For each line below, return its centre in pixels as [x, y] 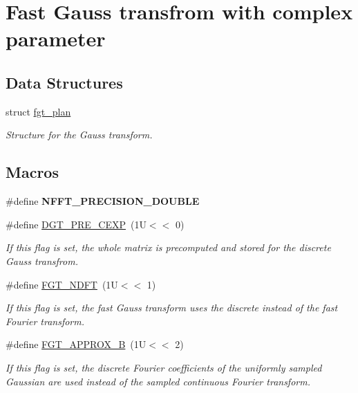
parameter [56, 38]
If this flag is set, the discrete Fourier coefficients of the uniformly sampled [164, 367]
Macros [32, 172]
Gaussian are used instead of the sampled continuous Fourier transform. [158, 381]
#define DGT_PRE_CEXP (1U [76, 224]
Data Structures [64, 82]
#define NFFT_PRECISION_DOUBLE [103, 201]
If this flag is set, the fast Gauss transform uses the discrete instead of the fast [172, 308]
